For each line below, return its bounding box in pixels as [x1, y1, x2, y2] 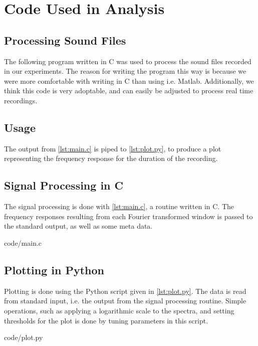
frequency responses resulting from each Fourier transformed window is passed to [4, 211, 253, 221]
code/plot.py [4, 332, 43, 342]
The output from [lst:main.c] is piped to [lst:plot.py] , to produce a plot [4, 143, 221, 153]
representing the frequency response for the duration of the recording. [4, 153, 218, 163]
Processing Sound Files [4, 32, 126, 48]
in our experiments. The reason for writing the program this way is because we [4, 66, 246, 76]
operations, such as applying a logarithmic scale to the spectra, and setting [4, 305, 234, 315]
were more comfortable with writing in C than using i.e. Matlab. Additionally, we [4, 75, 254, 86]
